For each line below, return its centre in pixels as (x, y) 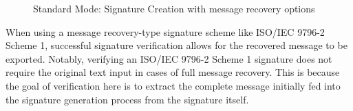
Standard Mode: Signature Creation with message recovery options (174, 8)
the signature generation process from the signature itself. (127, 99)
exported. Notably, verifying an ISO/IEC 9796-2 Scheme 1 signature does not (169, 58)
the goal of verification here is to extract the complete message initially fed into (173, 85)
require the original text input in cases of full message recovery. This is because (173, 72)
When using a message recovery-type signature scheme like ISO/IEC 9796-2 (165, 31)
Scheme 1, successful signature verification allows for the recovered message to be (176, 45)
